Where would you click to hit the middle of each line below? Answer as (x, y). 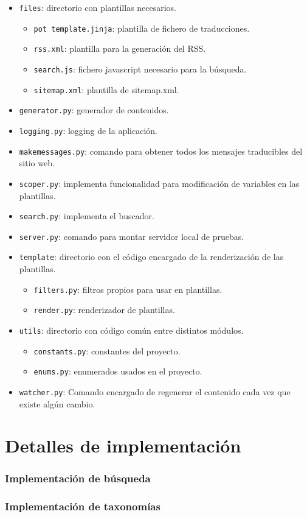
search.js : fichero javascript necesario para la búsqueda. (140, 69)
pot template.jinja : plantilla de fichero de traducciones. (142, 28)
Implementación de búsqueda (78, 478)
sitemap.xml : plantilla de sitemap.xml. (106, 89)
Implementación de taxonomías (83, 506)
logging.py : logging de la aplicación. (88, 130)
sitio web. (37, 163)
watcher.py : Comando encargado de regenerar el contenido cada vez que (155, 391)
